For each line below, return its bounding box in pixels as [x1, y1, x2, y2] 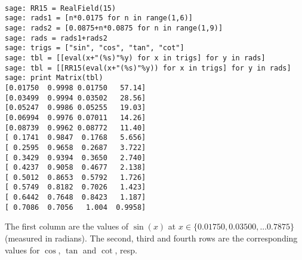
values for [5, 243, 40, 256]
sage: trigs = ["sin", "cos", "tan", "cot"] [5, 44, 184, 53]
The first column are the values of [5, 220, 129, 233]
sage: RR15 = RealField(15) [5, 4, 116, 13]
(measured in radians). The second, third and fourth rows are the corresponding [5, 232, 298, 244]
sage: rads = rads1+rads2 [5, 33, 107, 42]
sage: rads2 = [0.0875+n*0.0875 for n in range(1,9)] [5, 23, 223, 32]
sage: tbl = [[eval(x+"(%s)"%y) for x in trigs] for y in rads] [5, 53, 266, 62]
